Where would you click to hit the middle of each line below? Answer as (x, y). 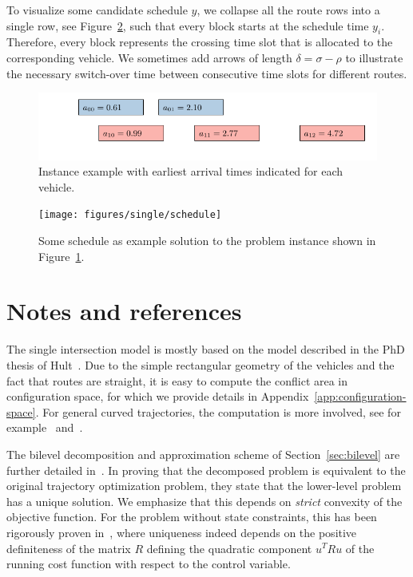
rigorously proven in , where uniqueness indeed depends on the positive (182, 532)
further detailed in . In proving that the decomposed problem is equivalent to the (206, 470)
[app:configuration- (360, 396)
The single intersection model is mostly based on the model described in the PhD (206, 349)
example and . (45, 427)
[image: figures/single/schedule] (130, 215)
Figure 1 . (62, 256)
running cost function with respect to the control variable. (149, 564)
